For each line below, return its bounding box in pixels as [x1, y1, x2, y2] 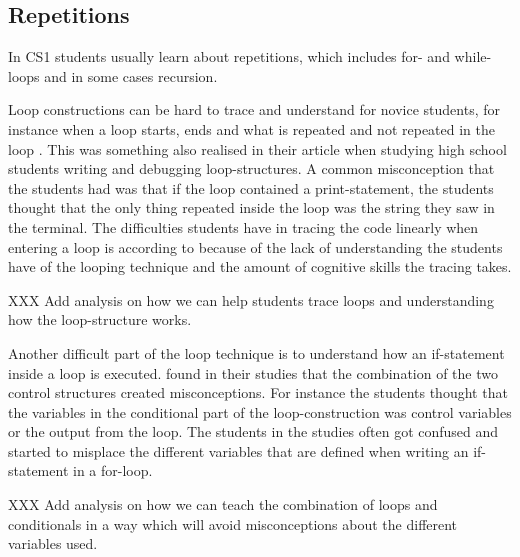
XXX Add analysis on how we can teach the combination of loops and [8, 494, 438, 515]
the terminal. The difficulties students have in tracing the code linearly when [8, 216, 479, 237]
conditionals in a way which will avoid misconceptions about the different [8, 513, 458, 534]
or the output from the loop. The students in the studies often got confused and [8, 421, 499, 442]
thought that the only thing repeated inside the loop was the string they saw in [8, 197, 495, 218]
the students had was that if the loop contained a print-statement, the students [8, 177, 494, 198]
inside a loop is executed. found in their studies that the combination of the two [8, 362, 498, 383]
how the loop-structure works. [8, 309, 192, 330]
